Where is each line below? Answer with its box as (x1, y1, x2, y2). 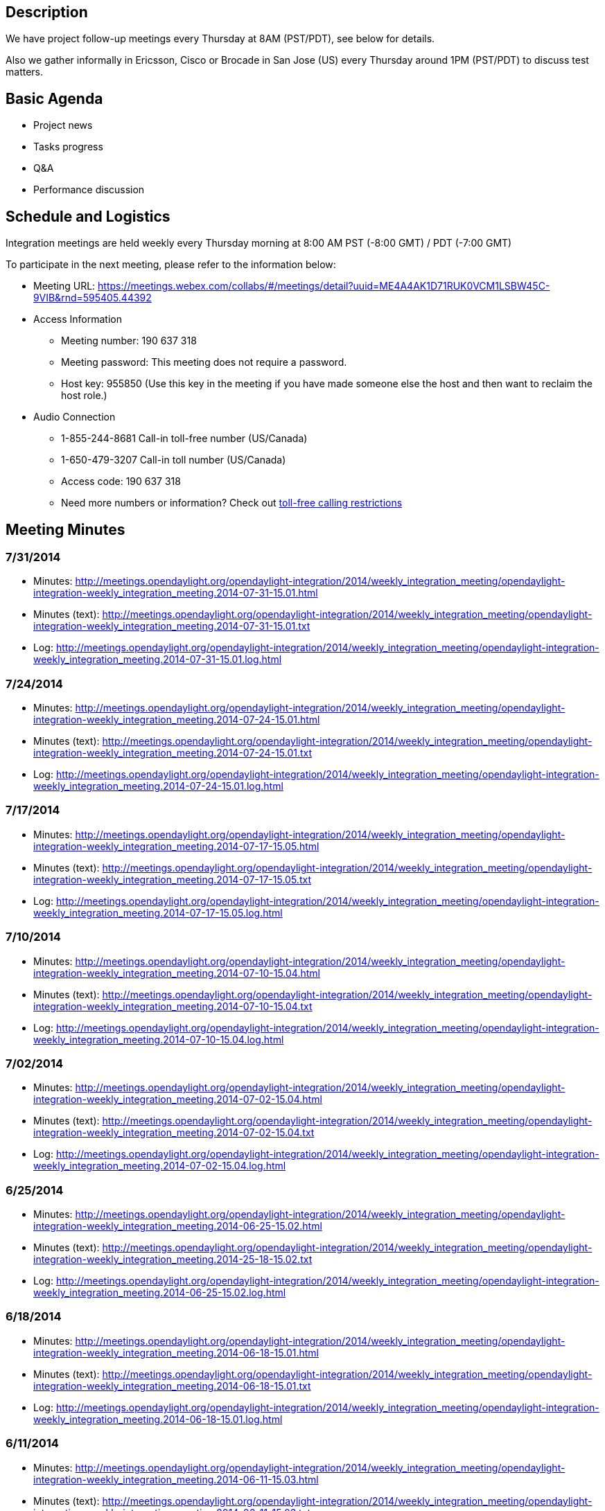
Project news (33, 119, 93, 132)
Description (6, 3, 88, 21)
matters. (6, 66, 44, 78)
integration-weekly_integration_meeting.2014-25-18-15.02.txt (33, 1253, 313, 1266)
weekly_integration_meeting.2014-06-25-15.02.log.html (33, 1287, 286, 1299)
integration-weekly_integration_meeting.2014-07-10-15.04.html (33, 966, 320, 979)
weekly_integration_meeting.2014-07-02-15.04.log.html (33, 1160, 286, 1172)
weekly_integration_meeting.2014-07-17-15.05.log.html (33, 906, 283, 919)
